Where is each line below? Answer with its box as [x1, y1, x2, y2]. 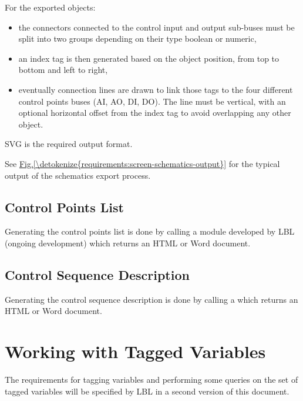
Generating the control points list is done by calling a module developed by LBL [5, 225, 295, 238]
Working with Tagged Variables [5, 339, 266, 363]
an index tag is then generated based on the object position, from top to [18, 52, 280, 64]
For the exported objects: [5, 1, 96, 13]
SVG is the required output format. [5, 138, 133, 150]
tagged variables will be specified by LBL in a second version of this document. [5, 385, 289, 397]
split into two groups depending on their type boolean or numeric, [18, 32, 257, 45]
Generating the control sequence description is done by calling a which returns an [5, 293, 298, 305]
